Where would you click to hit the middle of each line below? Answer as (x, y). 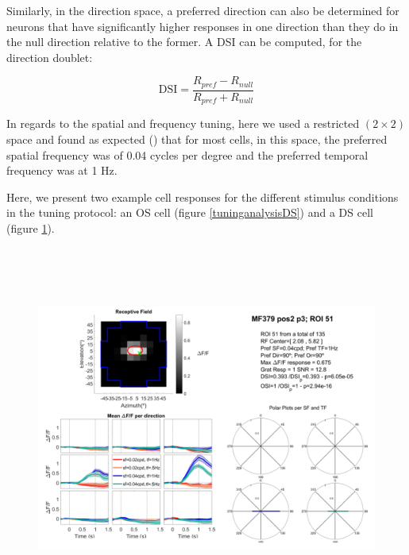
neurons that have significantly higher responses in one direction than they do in (203, 26)
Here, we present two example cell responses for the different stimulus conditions (203, 197)
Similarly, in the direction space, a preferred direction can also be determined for (203, 10)
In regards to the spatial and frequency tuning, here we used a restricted (183, 123)
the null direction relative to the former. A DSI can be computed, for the (184, 42)
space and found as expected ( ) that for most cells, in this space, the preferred (197, 139)
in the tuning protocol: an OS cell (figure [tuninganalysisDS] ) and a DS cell (190, 212)
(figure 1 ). (31, 227)
